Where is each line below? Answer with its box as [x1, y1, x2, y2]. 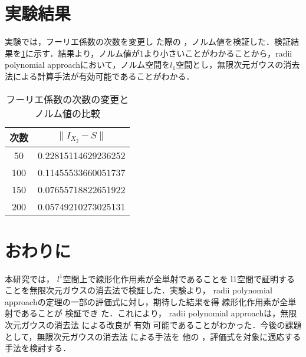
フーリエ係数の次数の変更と [6, 92, 129, 106]
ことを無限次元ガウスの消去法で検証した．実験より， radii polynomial [5, 284, 272, 296]
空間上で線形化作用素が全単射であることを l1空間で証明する [62, 272, 295, 285]
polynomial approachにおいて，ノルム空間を [5, 58, 170, 71]
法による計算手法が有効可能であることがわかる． [5, 70, 195, 82]
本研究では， [5, 272, 54, 285]
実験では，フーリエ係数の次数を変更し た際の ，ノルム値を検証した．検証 [5, 35, 291, 48]
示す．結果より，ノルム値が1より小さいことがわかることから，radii [33, 47, 292, 59]
